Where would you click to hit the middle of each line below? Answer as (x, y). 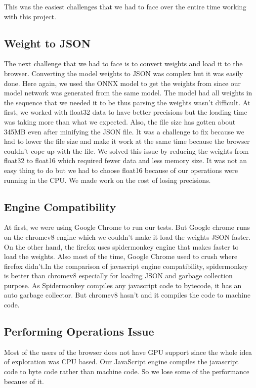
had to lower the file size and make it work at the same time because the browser (127, 141)
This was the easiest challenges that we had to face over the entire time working (125, 6)
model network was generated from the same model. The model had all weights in (128, 93)
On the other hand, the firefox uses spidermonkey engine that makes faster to (121, 246)
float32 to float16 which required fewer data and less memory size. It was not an (126, 160)
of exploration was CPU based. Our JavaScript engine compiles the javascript (121, 362)
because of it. (24, 381)
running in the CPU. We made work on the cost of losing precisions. (107, 180)
